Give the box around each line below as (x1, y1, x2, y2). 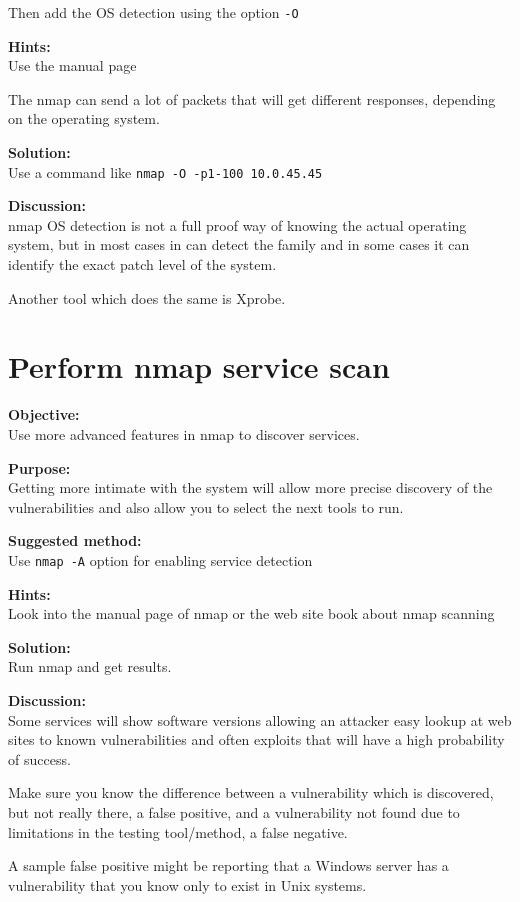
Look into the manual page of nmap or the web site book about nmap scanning (8, 603, 495, 624)
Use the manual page (8, 55, 137, 76)
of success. (8, 748, 71, 769)
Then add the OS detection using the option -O (8, 2, 299, 22)
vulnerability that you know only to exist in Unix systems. (8, 874, 367, 895)
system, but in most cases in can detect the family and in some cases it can (8, 234, 470, 255)
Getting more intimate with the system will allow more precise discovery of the (8, 477, 493, 498)
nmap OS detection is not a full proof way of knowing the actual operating (8, 214, 467, 235)
